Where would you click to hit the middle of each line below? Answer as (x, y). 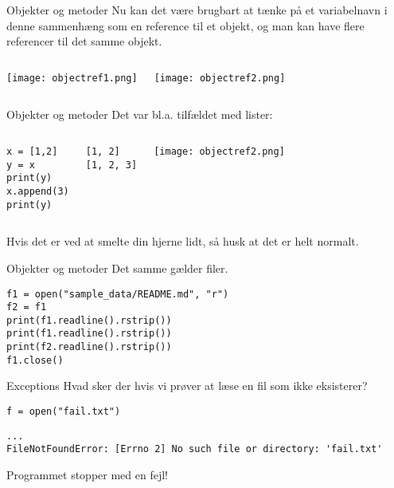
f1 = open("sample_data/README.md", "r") (118, 294)
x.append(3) (38, 191)
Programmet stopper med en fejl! (87, 474)
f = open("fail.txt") (64, 412)
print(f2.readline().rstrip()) (89, 347)
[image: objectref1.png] (72, 78)
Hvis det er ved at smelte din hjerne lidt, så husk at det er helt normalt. (183, 241)
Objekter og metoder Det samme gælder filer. (117, 268)
